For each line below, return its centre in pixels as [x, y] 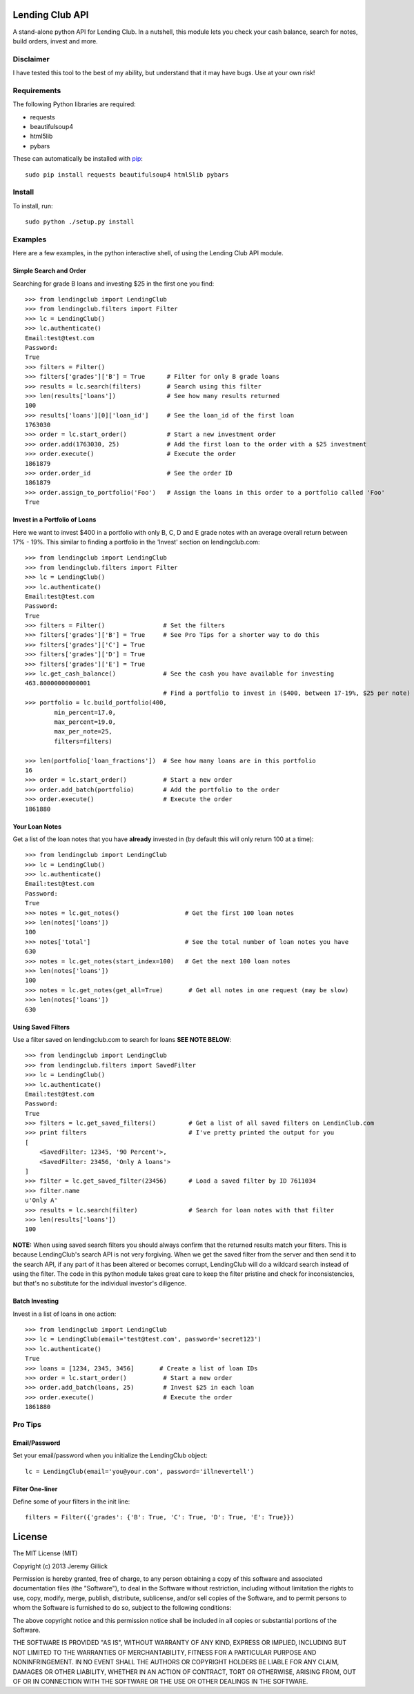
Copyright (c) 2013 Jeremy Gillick [60, 1566]
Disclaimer [31, 59]
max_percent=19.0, [85, 722]
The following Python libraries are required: [74, 104]
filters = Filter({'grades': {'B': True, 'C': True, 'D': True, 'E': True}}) [160, 1517]
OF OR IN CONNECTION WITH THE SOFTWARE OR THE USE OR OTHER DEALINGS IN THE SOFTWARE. [160, 1681]
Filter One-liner [35, 1489]
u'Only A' [41, 1200]
